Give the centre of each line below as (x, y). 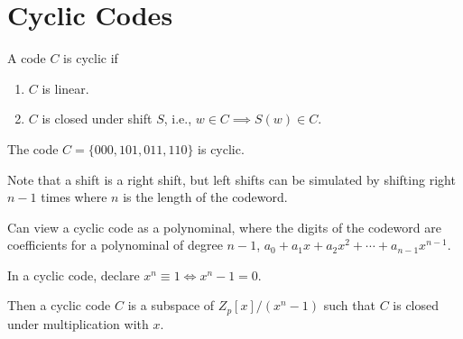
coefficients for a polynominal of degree (115, 245)
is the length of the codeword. (205, 197)
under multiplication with (78, 323)
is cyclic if (91, 58)
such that (349, 305)
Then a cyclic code (59, 305)
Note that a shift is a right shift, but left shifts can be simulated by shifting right (231, 179)
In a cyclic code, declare (74, 275)
